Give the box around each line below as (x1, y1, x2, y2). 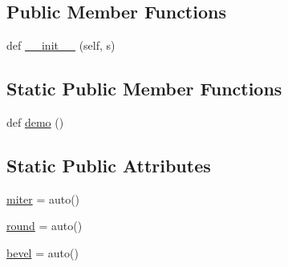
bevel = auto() (6, 244, 79, 261)
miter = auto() (6, 190, 80, 207)
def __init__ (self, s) (6, 37, 116, 54)
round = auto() (6, 217, 83, 234)
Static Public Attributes (6, 152, 211, 177)
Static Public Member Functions (6, 76, 282, 101)
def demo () (6, 114, 64, 130)
